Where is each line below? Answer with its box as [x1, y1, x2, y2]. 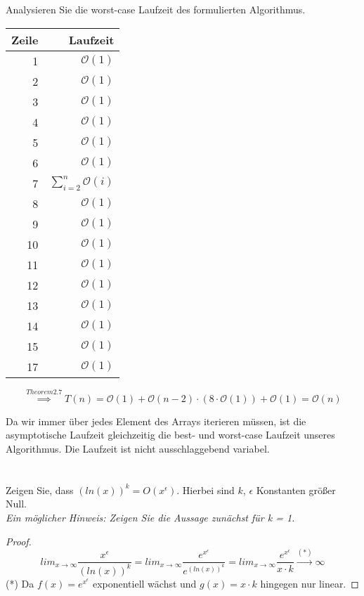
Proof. [6, 533, 32, 548]
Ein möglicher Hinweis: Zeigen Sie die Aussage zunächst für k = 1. [6, 510, 295, 524]
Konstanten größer [256, 482, 336, 497]
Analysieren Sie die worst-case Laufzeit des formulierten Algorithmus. [6, 2, 306, 17]
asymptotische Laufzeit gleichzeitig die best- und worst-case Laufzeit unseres [6, 427, 335, 442]
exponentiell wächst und [92, 576, 197, 590]
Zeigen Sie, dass [6, 482, 74, 497]
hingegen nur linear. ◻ [260, 576, 359, 590]
